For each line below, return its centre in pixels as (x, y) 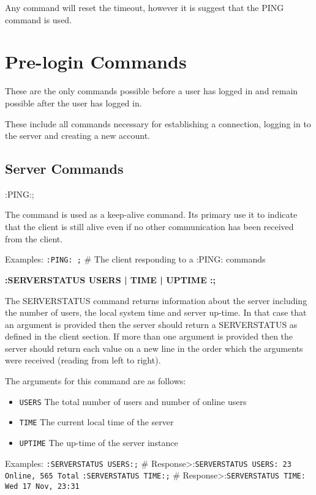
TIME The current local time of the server (96, 422)
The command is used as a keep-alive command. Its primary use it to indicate (151, 214)
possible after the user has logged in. (73, 102)
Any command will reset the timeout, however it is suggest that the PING (145, 7)
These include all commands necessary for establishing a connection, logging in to (158, 123)
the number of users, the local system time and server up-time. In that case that (156, 312)
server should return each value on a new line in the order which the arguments (154, 348)
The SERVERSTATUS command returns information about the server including (156, 300)
